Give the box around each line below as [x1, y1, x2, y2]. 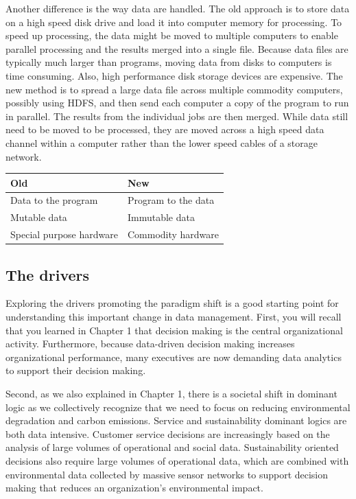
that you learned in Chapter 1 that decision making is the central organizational [5, 323, 343, 337]
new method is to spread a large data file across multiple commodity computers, [5, 82, 343, 96]
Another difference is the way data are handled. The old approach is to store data [5, 1, 350, 15]
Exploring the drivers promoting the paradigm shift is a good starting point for [5, 296, 339, 310]
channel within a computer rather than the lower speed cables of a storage [5, 135, 318, 150]
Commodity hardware [127, 227, 219, 242]
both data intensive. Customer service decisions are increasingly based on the [5, 426, 330, 441]
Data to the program [10, 193, 98, 207]
